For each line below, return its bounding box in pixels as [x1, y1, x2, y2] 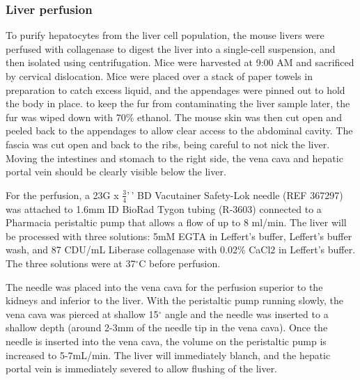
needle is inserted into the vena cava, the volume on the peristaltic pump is [6, 333, 327, 348]
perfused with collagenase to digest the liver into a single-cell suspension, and [6, 41, 336, 56]
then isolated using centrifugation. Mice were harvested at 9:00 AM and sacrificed [6, 55, 354, 70]
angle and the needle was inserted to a [164, 306, 329, 321]
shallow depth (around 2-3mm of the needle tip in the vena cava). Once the [6, 320, 328, 335]
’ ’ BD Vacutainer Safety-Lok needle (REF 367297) [127, 187, 343, 202]
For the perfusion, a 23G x [6, 187, 119, 202]
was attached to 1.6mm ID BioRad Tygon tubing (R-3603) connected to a [6, 201, 322, 216]
